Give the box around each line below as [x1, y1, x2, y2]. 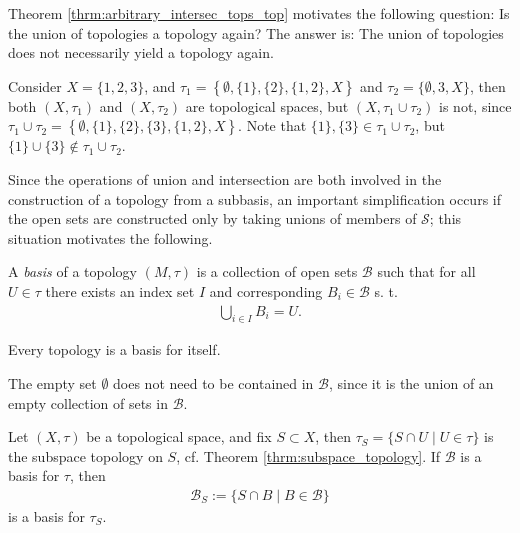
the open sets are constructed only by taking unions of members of [8, 208, 417, 229]
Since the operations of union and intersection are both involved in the [8, 168, 442, 189]
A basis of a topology [8, 261, 137, 282]
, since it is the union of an [328, 372, 494, 393]
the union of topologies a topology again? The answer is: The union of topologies [8, 22, 504, 43]
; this [429, 208, 462, 229]
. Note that [238, 115, 307, 136]
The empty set [8, 372, 97, 393]
